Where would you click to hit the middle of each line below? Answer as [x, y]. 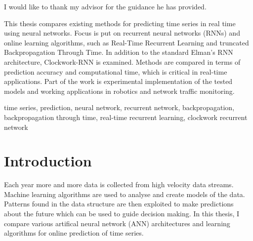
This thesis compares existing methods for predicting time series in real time [120, 23]
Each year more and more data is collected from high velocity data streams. [119, 184]
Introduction [48, 161]
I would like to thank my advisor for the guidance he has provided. [105, 6]
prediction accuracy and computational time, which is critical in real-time [116, 71]
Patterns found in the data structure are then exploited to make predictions [119, 204]
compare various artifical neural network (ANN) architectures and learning [117, 223]
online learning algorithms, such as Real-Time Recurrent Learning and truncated [126, 42]
